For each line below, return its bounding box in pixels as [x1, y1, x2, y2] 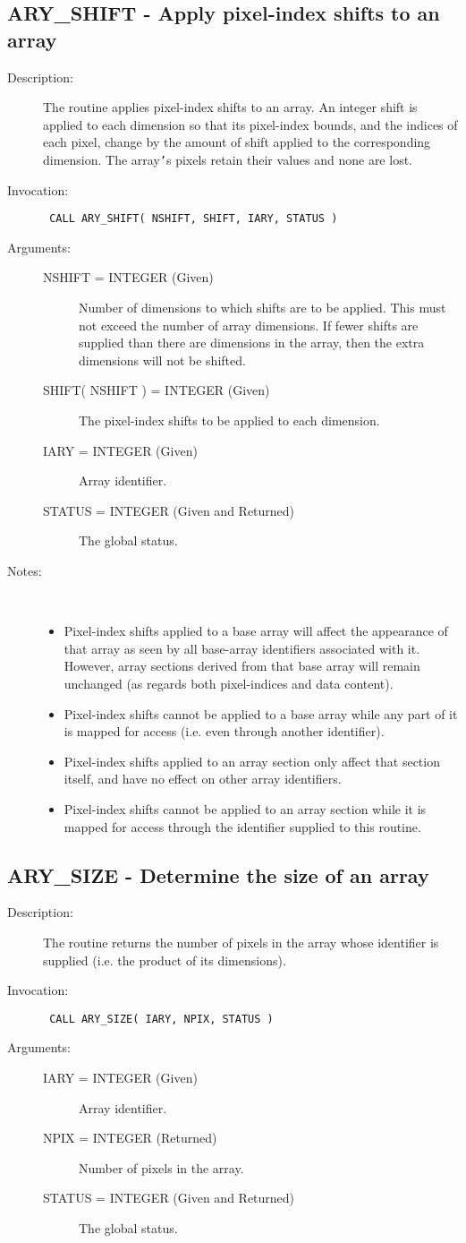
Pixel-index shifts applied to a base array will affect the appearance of [64, 621, 448, 640]
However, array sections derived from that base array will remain [64, 656, 420, 675]
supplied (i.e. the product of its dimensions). [43, 950, 286, 969]
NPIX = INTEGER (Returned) [43, 1128, 217, 1147]
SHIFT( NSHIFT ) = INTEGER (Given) [43, 381, 270, 399]
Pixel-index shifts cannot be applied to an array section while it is [64, 799, 427, 818]
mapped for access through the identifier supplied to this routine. [64, 817, 421, 836]
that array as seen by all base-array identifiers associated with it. [64, 639, 420, 657]
